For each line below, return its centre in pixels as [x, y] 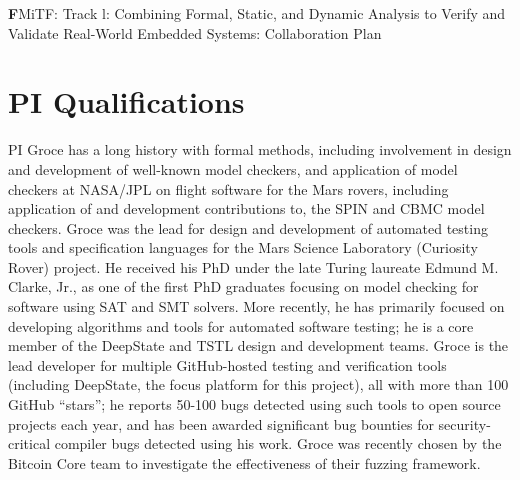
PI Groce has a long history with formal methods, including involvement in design [260, 149]
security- [464, 423]
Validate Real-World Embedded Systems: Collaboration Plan [195, 32]
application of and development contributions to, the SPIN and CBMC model [246, 208]
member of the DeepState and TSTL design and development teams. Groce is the [258, 345]
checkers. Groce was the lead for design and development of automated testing [248, 227]
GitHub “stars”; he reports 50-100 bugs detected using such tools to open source [254, 404]
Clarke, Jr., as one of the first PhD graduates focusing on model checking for [243, 286]
